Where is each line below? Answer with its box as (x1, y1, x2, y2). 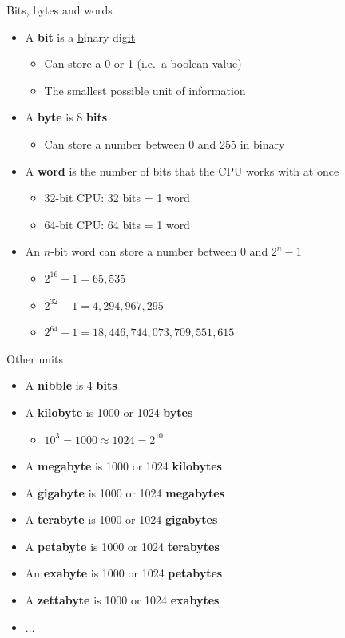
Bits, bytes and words (6, 2, 113, 18)
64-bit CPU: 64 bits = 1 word (44, 216, 190, 232)
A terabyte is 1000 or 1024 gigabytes (25, 511, 218, 528)
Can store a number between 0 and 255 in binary (44, 135, 285, 152)
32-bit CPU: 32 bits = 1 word (44, 189, 190, 206)
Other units (6, 350, 63, 367)
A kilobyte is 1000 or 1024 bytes (25, 403, 193, 420)
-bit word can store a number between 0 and (50, 243, 268, 260)
